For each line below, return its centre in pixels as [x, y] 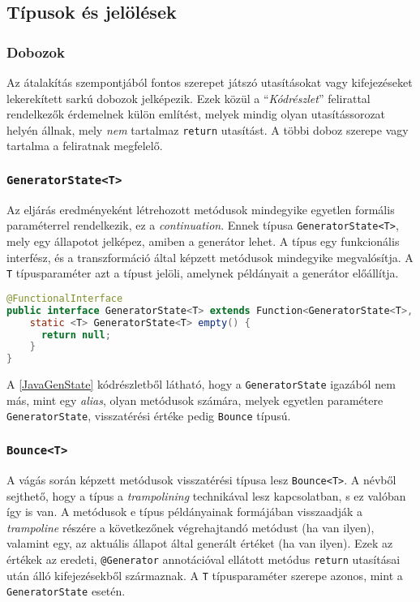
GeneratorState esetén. [66, 591]
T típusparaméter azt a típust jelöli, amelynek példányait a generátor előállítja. [203, 273]
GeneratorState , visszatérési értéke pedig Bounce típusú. [149, 416]
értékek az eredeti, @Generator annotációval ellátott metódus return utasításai [204, 559]
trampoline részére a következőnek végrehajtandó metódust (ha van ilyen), [191, 527]
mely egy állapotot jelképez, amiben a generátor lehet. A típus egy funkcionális [203, 241]
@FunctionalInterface [65, 298]
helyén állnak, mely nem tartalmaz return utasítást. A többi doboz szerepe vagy [208, 129]
